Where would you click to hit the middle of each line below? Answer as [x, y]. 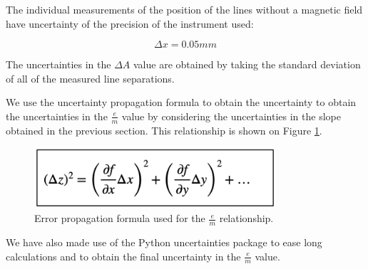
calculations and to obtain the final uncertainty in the [123, 256]
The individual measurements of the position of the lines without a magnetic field [184, 9]
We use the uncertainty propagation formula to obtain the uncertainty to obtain [181, 102]
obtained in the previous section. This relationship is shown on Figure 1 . [164, 130]
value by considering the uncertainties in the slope [231, 116]
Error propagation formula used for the [120, 218]
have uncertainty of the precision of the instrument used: [130, 23]
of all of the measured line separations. [90, 78]
